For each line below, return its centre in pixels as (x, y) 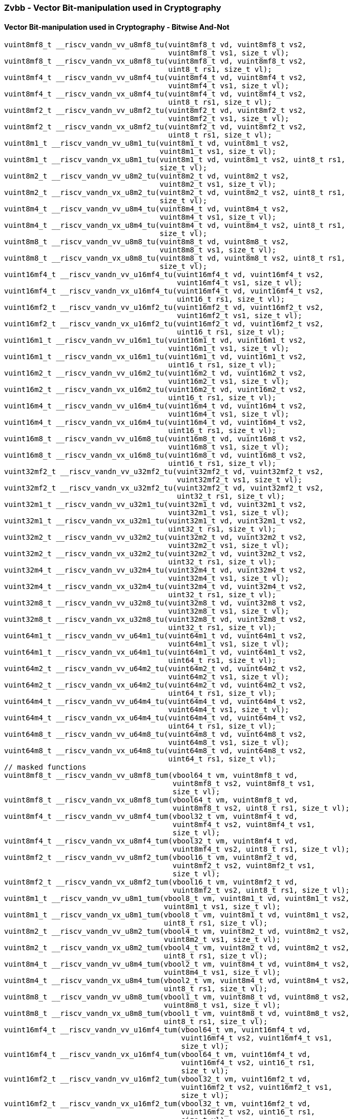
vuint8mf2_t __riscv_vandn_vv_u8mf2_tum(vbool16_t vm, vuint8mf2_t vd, (151, 858)
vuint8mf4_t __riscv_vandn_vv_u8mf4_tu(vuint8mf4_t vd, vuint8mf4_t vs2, (156, 78)
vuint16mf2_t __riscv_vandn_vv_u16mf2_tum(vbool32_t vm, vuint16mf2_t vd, (158, 1079)
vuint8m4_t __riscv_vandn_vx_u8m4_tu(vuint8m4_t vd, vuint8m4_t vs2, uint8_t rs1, (175, 225)
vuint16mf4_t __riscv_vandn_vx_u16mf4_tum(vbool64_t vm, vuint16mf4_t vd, (158, 1055)
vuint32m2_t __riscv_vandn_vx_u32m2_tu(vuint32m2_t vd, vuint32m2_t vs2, (156, 554)
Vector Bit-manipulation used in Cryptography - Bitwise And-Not (117, 27)
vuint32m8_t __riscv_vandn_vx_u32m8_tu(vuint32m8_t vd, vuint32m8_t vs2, (156, 620)
